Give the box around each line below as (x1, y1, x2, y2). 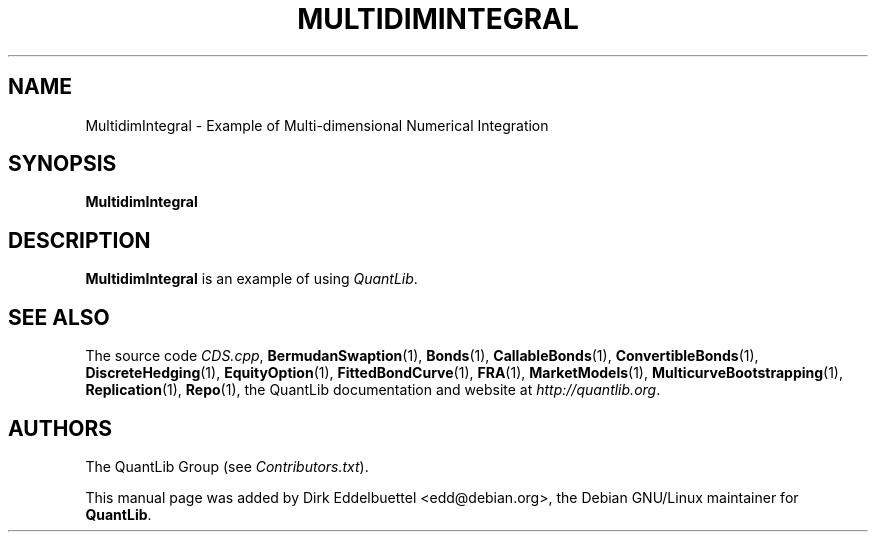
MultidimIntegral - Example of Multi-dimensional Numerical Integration (85, 116, 549, 134)
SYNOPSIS (8, 151, 117, 177)
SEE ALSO (8, 304, 110, 330)
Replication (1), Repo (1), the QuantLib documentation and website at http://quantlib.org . (85, 381, 661, 399)
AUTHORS (8, 415, 113, 441)
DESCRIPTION (8, 227, 151, 253)
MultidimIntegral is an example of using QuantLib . (85, 270, 418, 288)
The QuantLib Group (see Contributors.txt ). (85, 457, 369, 475)
